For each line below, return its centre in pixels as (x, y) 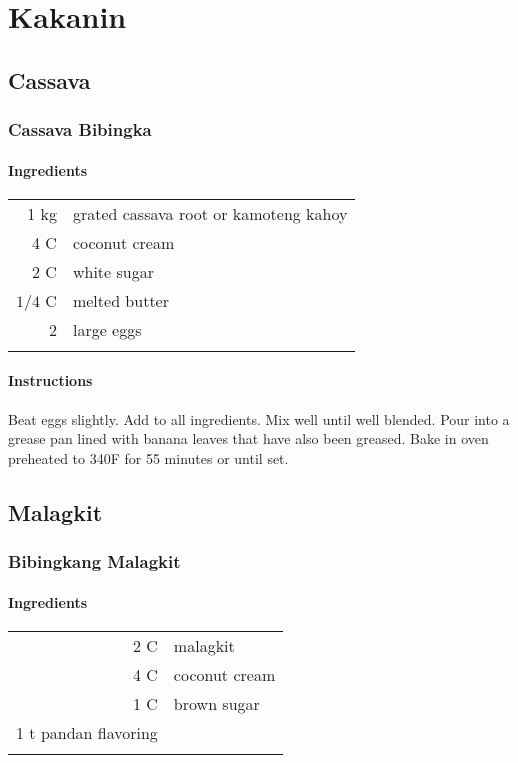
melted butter (120, 300)
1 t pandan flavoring (87, 732)
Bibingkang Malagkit (94, 561)
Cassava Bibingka (80, 129)
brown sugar (216, 703)
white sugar (113, 271)
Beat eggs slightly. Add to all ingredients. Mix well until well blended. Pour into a (259, 418)
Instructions (50, 380)
